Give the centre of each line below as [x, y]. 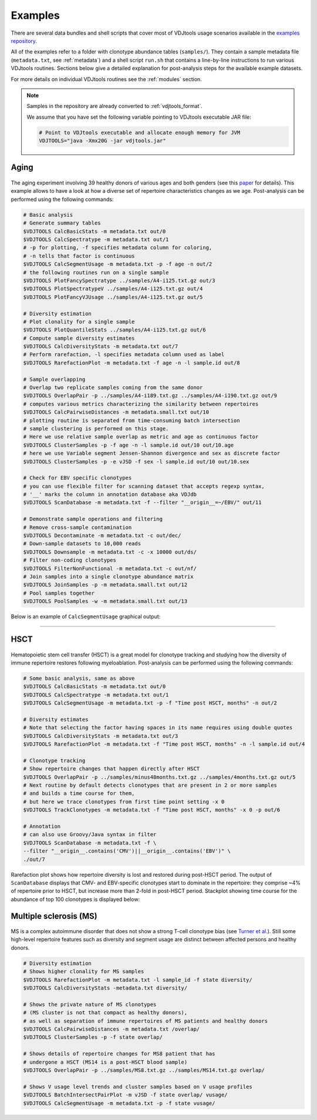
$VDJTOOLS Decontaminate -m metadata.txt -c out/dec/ [102, 536]
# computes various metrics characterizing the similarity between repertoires [141, 404]
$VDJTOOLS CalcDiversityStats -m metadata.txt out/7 [101, 346]
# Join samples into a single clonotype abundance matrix [108, 577]
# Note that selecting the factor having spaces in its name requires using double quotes [158, 728]
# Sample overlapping [54, 379]
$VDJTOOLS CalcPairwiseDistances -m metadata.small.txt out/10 [116, 412]
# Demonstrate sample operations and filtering [93, 519]
